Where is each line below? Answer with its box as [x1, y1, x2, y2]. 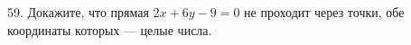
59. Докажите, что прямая [7, 3, 149, 21]
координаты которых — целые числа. [7, 20, 212, 39]
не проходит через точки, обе [244, 3, 405, 21]
